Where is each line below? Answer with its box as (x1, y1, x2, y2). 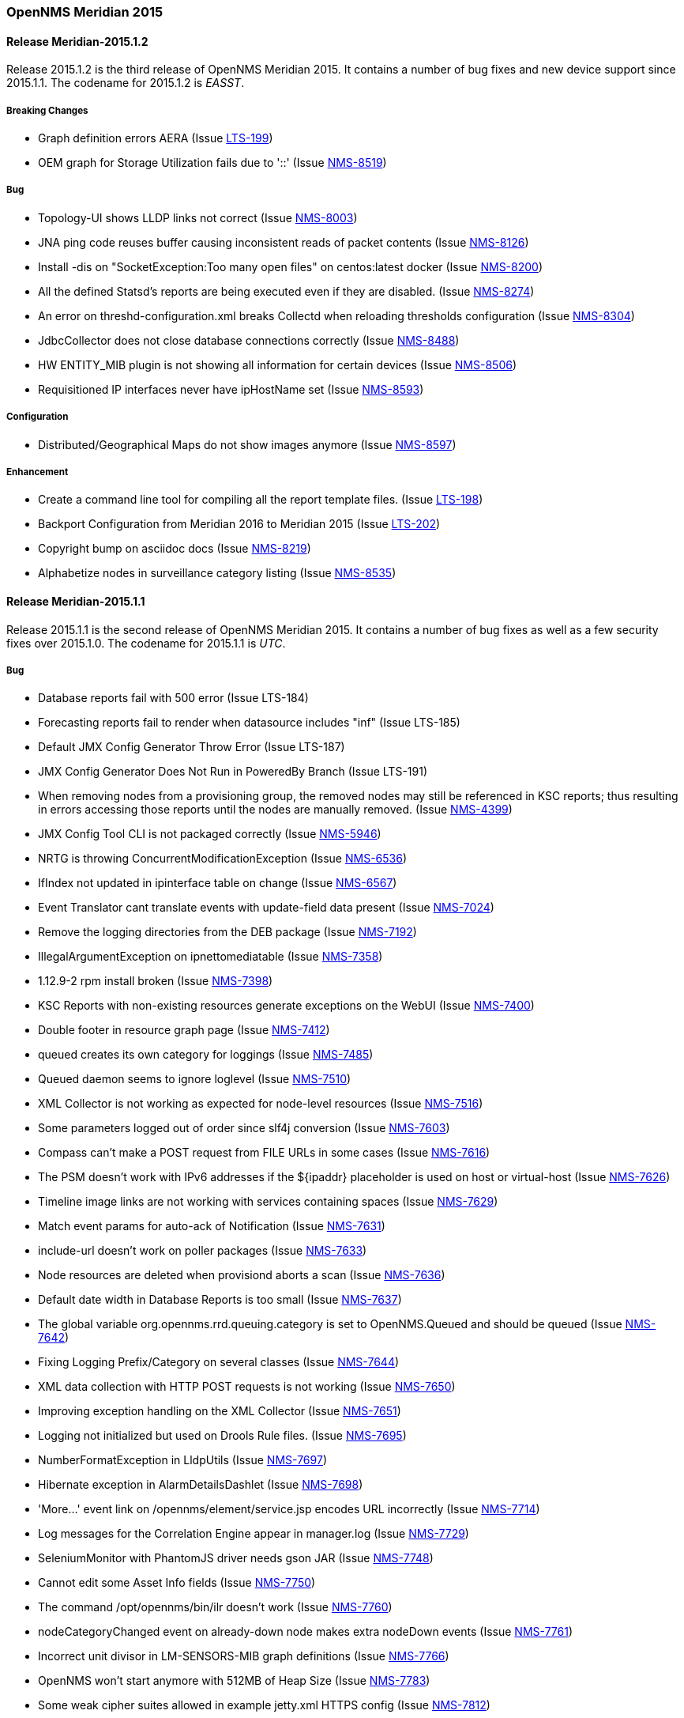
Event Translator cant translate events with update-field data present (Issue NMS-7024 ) (38, 901, 494, 915)
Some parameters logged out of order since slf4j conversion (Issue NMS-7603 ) (38, 1121, 450, 1135)
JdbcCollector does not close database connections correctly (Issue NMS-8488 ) (38, 333, 460, 347)
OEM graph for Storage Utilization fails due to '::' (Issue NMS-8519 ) (38, 156, 387, 169)
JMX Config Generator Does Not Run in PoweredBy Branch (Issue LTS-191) (38, 765, 427, 779)
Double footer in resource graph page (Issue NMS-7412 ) (38, 1023, 330, 1037)
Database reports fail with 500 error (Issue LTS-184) (38, 691, 309, 705)
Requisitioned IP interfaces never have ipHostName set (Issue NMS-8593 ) (38, 382, 424, 396)
